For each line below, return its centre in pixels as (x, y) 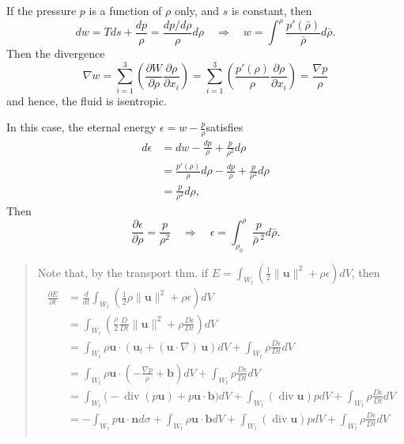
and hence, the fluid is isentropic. (87, 100)
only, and (196, 10)
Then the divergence (56, 53)
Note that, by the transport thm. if (123, 272)
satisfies (225, 127)
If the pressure (42, 10)
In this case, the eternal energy (81, 127)
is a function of (125, 10)
